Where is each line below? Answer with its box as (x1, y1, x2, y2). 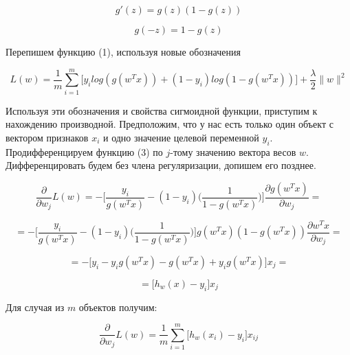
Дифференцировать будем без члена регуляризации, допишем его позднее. (6, 158, 316, 172)
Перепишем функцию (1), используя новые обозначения (6, 45, 241, 58)
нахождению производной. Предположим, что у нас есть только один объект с (6, 117, 333, 131)
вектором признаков (6, 130, 89, 144)
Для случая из (6, 299, 65, 314)
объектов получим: (78, 299, 157, 314)
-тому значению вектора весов (170, 144, 296, 159)
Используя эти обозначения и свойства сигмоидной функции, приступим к (6, 103, 318, 117)
